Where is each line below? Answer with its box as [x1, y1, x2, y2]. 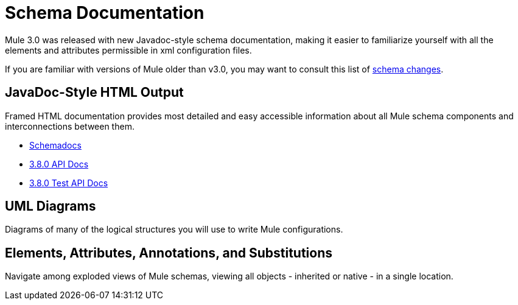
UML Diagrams [5, 198, 96, 214]
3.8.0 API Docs [29, 158, 89, 169]
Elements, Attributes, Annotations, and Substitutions [5, 245, 333, 261]
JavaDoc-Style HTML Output [5, 85, 184, 100]
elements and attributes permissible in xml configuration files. [5, 44, 252, 55]
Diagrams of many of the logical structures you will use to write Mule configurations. [5, 224, 343, 235]
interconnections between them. [5, 121, 135, 131]
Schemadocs [29, 139, 82, 150]
